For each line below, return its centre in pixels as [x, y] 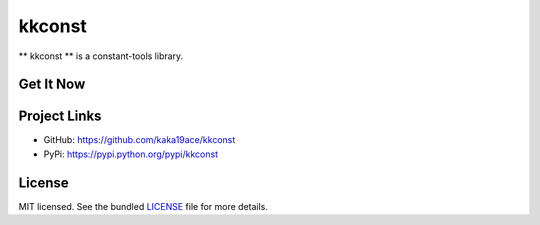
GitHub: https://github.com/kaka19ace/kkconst [139, 140]
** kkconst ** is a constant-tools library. [101, 56]
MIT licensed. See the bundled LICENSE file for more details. [143, 206]
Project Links [60, 116]
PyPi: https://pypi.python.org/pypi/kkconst [131, 154]
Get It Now [52, 84]
